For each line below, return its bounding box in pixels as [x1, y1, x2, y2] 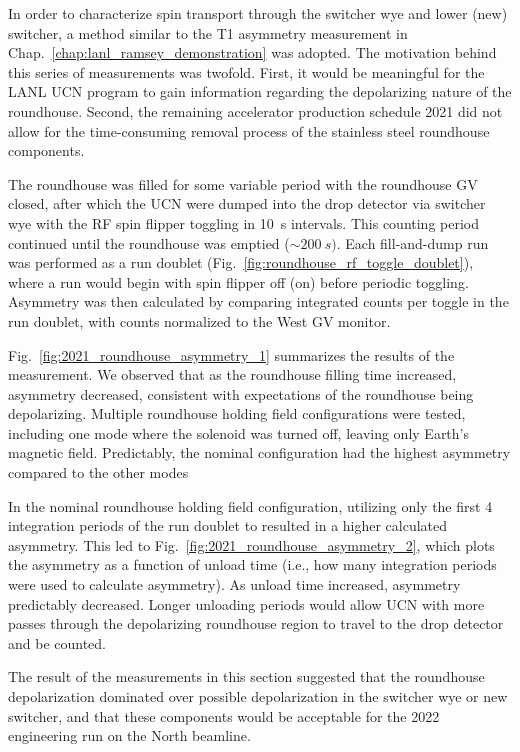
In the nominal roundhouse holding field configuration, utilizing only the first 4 [8, 495, 493, 516]
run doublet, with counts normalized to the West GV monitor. [8, 310, 391, 331]
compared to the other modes [8, 462, 189, 483]
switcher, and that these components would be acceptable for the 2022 [8, 705, 440, 726]
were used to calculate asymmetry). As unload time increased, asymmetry [8, 574, 461, 595]
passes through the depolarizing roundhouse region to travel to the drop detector [8, 613, 504, 634]
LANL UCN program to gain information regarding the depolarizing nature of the [8, 81, 512, 102]
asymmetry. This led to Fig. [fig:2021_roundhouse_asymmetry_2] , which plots [8, 534, 495, 555]
